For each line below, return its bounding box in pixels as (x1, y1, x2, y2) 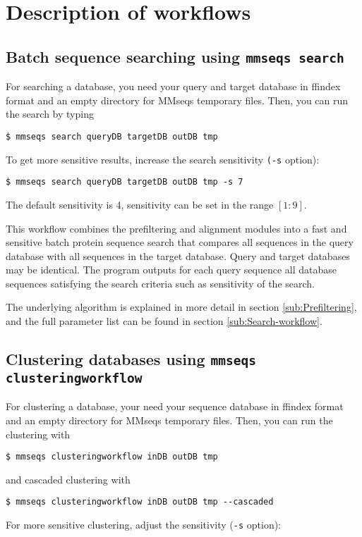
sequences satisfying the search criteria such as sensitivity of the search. (6, 276, 315, 290)
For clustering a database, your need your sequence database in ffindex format (6, 399, 344, 414)
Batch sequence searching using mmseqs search (6, 45, 344, 67)
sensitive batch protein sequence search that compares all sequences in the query (6, 235, 354, 249)
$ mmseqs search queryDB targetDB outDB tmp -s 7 (6, 177, 243, 187)
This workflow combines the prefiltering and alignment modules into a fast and (6, 221, 347, 235)
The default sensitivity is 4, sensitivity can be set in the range (6, 197, 274, 211)
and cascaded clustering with (6, 471, 131, 486)
